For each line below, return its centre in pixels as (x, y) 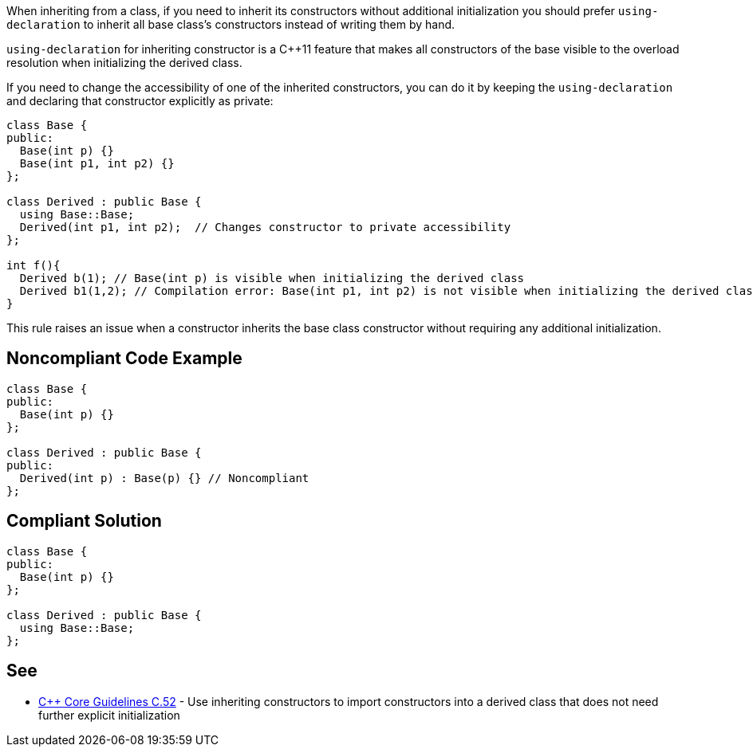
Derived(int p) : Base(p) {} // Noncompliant (164, 478)
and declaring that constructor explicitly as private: (140, 101)
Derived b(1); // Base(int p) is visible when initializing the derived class (272, 278)
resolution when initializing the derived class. (124, 63)
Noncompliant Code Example (124, 359)
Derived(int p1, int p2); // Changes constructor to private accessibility (265, 227)
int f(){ (34, 265)
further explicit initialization (109, 715)
